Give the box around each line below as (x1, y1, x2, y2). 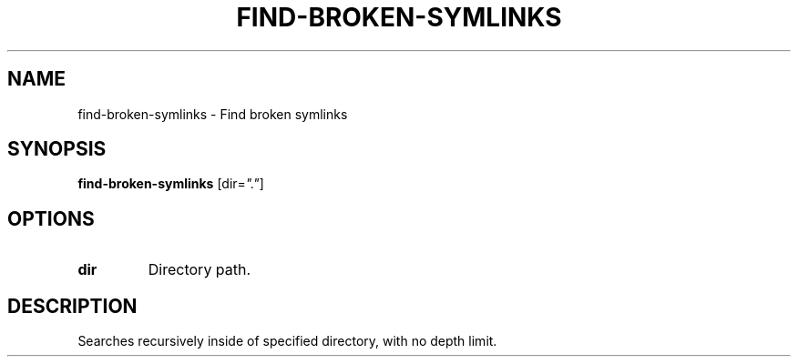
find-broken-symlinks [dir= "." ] (77, 176, 264, 192)
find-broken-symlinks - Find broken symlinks (77, 106, 348, 122)
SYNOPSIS (7, 137, 107, 161)
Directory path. (148, 260, 251, 279)
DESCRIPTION (7, 294, 138, 318)
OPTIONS (7, 207, 95, 230)
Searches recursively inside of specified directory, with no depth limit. (77, 333, 497, 349)
